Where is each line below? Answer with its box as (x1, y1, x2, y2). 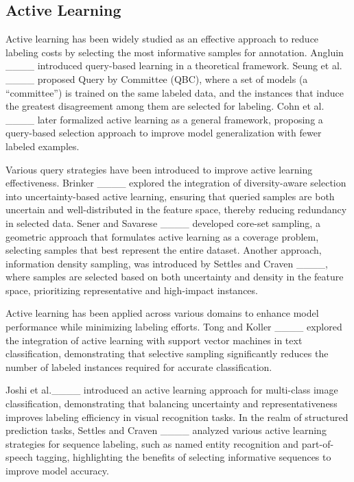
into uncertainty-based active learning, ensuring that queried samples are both (5, 189, 335, 203)
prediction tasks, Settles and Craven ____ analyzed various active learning (5, 423, 327, 437)
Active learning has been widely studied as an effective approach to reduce (5, 32, 319, 46)
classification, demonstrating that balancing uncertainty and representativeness (5, 396, 338, 411)
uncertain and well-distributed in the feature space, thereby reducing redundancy (5, 202, 347, 217)
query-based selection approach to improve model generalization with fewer (5, 125, 322, 140)
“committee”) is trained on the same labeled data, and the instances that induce (5, 85, 344, 99)
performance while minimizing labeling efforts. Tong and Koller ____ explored (5, 320, 342, 334)
